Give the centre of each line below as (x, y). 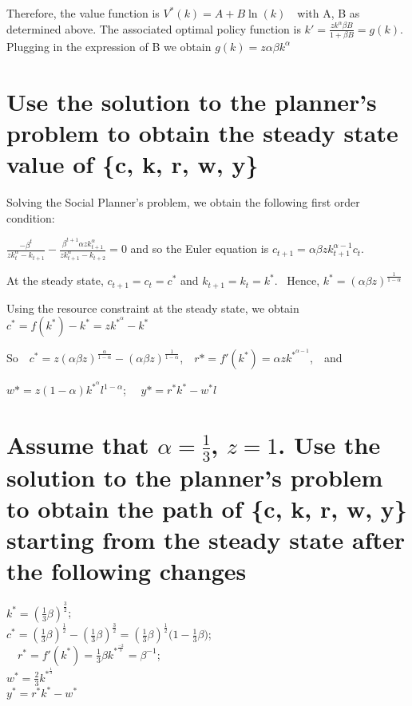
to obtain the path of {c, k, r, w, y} (207, 509)
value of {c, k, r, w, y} (133, 164)
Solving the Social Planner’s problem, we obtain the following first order (183, 202)
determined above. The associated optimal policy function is (154, 28)
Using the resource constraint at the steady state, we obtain (153, 308)
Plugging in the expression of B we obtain (109, 46)
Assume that (78, 445)
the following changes (127, 571)
